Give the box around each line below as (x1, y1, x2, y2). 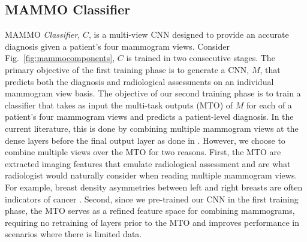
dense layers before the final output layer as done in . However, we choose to (5, 134, 285, 146)
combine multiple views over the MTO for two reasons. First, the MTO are (5, 146, 281, 158)
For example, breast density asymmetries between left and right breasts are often (5, 180, 303, 193)
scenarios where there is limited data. (5, 228, 142, 240)
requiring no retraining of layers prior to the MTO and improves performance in (5, 216, 299, 228)
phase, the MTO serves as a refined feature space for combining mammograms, (5, 204, 295, 217)
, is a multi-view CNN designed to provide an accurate (88, 28, 289, 41)
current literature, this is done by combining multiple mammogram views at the (5, 122, 299, 134)
